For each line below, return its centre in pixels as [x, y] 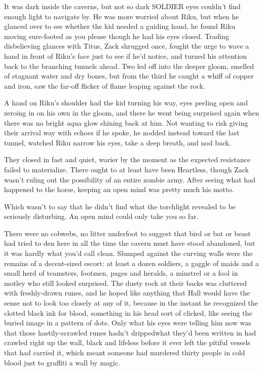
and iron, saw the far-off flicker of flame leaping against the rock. [105, 85]
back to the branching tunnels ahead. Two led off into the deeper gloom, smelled [129, 66]
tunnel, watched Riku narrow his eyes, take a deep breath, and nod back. [118, 142]
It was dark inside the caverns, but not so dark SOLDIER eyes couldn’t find [122, 6]
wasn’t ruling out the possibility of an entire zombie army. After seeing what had [130, 179]
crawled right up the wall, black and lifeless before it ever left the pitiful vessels [127, 342]
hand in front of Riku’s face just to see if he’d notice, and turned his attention [125, 55]
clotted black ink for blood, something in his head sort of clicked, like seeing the [128, 312]
